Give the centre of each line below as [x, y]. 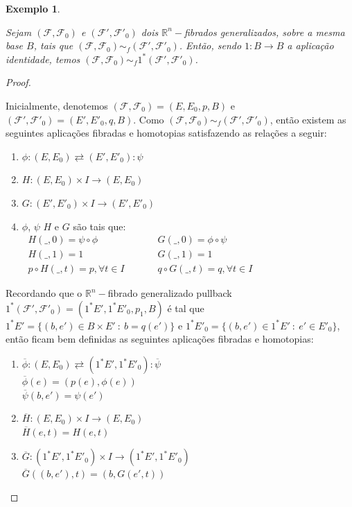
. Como [149, 119]
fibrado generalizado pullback [170, 293]
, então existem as [308, 119]
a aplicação [310, 45]
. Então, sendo [210, 45]
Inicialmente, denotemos [57, 105]
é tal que [186, 308]
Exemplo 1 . [33, 8]
